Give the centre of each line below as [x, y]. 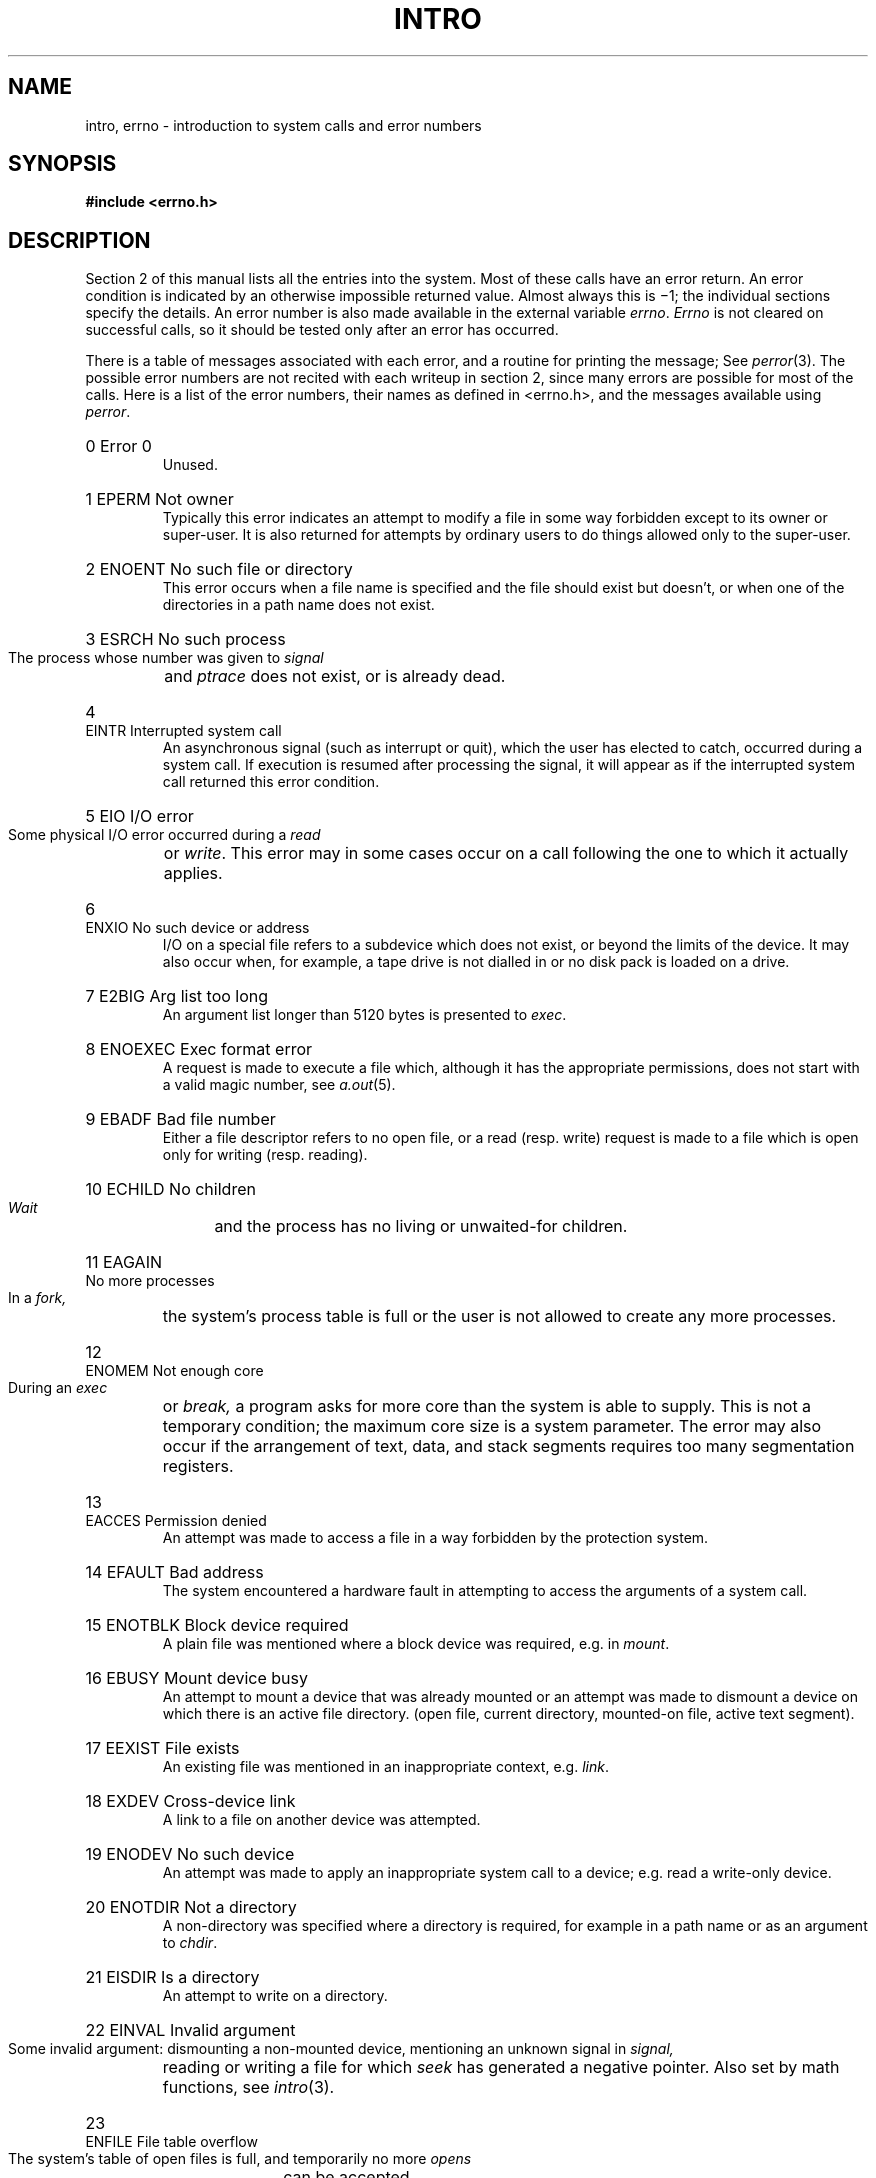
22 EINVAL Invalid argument [190, 2030]
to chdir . [190, 1943]
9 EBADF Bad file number [180, 1119]
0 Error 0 [118, 446]
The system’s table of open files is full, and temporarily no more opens [240, 2159]
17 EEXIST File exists [162, 1748]
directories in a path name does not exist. [298, 605]
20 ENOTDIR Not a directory [191, 1907]
